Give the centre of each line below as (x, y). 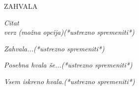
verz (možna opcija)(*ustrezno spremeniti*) (69, 32)
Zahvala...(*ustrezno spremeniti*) (54, 48)
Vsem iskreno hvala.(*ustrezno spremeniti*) (69, 81)
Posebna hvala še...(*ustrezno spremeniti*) (68, 65)
